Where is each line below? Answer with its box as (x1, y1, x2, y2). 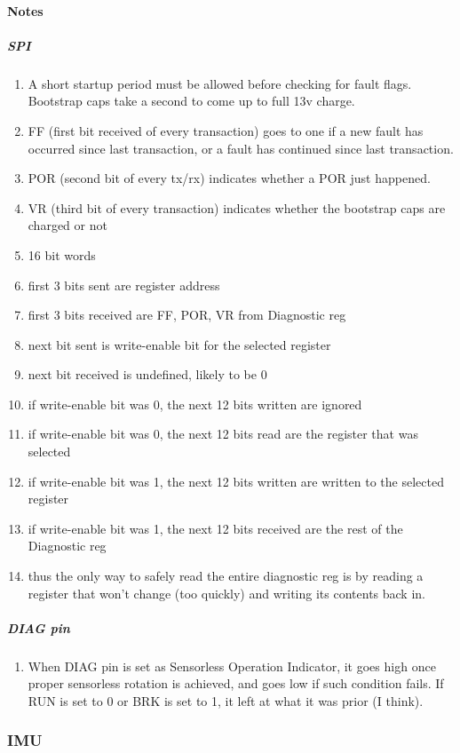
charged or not (28, 216, 107, 234)
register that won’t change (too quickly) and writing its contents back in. (28, 583, 425, 602)
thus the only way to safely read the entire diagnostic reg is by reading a (28, 567, 424, 585)
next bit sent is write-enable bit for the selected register (28, 335, 331, 353)
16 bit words (28, 245, 96, 264)
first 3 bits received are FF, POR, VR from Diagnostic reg (28, 305, 346, 324)
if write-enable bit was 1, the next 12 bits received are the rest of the (28, 519, 403, 537)
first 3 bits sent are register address (28, 275, 220, 294)
